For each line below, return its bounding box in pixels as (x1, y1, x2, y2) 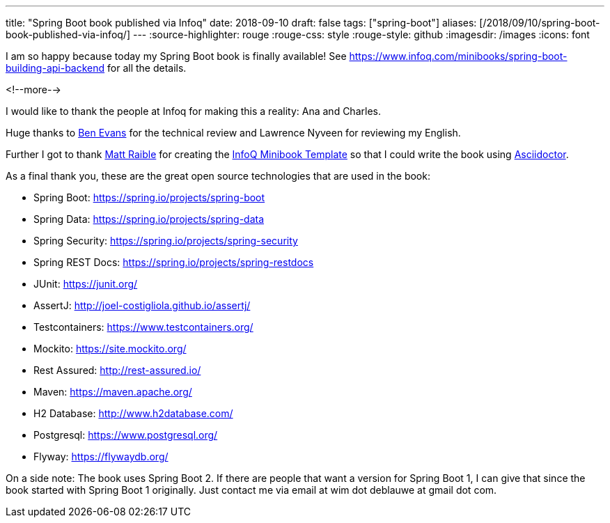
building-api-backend (6, 62, 105, 74)
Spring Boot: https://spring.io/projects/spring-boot (33, 192, 265, 203)
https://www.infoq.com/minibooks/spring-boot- (349, 50, 568, 62)
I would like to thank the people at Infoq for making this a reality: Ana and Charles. (6, 105, 381, 117)
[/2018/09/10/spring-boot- (479, 17, 600, 29)
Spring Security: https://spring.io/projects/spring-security (33, 235, 298, 247)
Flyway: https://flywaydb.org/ (33, 451, 169, 462)
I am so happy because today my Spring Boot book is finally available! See (6, 50, 347, 62)
